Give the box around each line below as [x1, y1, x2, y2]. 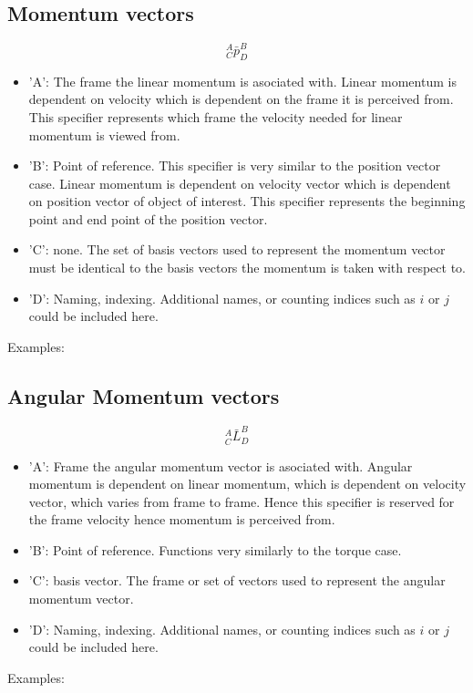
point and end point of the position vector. [28, 209, 268, 228]
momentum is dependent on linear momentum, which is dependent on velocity [28, 474, 467, 493]
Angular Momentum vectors [7, 381, 280, 409]
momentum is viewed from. [28, 125, 180, 144]
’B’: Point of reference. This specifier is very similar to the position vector [28, 156, 441, 175]
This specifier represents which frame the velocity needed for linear [28, 107, 403, 126]
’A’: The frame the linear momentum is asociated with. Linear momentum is [28, 71, 457, 90]
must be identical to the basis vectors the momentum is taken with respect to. [28, 258, 466, 277]
